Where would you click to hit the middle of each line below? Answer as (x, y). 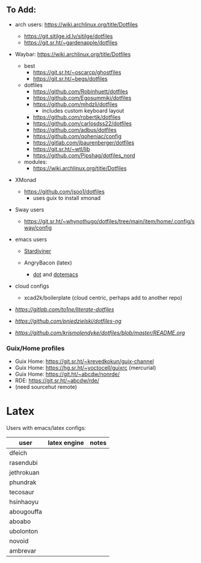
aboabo (20, 521)
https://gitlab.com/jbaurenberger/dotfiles (83, 142)
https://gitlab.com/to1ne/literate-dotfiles (64, 309)
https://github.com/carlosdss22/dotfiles (82, 123)
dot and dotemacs (55, 274)
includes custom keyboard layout (83, 110)
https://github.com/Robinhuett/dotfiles (80, 91)
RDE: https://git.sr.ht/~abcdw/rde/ (57, 381)
